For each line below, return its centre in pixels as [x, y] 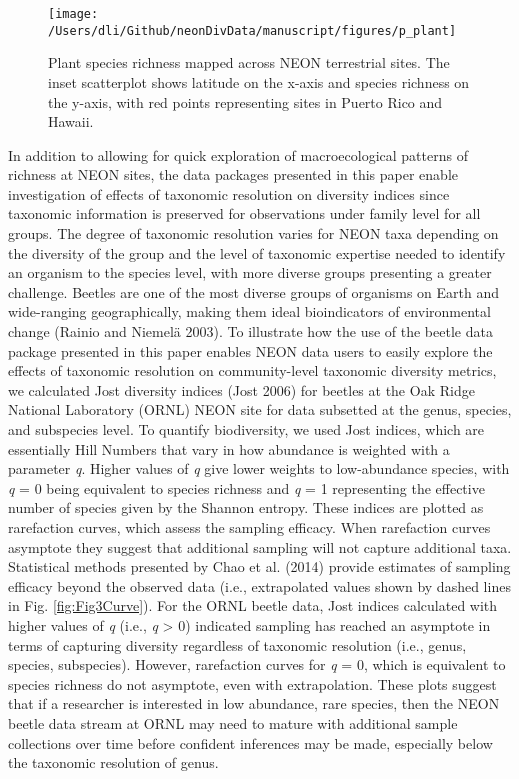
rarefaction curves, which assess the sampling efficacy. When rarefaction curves [249, 526]
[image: [73, 14]
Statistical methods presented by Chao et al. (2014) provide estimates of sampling [259, 566]
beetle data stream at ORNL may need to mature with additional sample [233, 722]
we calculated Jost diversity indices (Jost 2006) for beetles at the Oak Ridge [241, 389]
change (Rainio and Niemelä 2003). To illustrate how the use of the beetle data [250, 331]
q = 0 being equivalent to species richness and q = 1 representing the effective [246, 487]
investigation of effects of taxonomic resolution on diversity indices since [229, 193]
